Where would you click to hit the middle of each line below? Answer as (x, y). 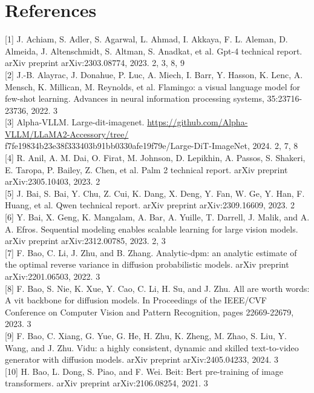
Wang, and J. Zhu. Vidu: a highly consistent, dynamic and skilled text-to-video (152, 347)
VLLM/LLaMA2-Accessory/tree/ (67, 134)
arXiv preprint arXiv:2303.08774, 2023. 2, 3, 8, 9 (95, 63)
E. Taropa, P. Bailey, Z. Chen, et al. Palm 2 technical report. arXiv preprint (146, 169)
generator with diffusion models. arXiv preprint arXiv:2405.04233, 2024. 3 (142, 359)
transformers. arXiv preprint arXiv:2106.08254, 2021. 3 (106, 383)
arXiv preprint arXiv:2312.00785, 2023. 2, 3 (85, 241)
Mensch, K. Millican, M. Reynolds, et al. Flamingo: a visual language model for (152, 86)
